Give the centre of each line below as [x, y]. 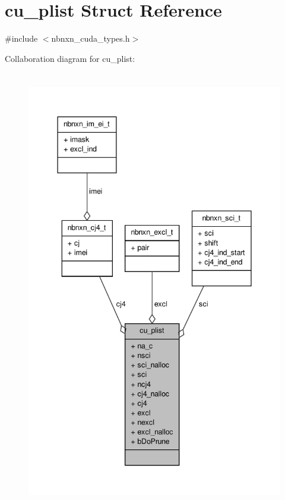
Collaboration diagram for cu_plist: [70, 58]
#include [21, 38]
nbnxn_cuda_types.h [91, 38]
